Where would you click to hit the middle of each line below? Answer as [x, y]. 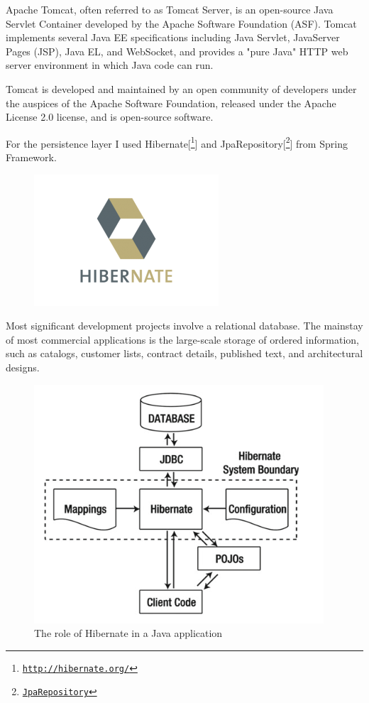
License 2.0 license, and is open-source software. [110, 117]
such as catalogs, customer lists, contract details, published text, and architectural [184, 353]
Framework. [31, 157]
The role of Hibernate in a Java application [128, 633]
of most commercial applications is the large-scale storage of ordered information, [182, 339]
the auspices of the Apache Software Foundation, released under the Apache [171, 103]
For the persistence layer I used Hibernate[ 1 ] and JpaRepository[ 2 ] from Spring [177, 142]
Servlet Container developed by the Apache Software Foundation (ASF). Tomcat [181, 23]
